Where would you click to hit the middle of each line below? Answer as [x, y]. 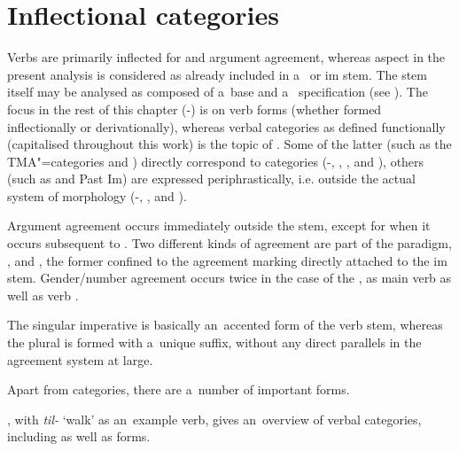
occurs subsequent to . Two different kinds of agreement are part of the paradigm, [229, 243]
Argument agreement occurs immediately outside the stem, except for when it [219, 225]
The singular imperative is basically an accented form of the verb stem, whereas [225, 325]
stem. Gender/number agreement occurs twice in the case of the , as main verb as [229, 278]
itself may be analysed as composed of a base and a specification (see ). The [218, 92]
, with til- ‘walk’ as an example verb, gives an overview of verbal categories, [214, 419]
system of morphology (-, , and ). [97, 195]
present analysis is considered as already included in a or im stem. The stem [217, 74]
